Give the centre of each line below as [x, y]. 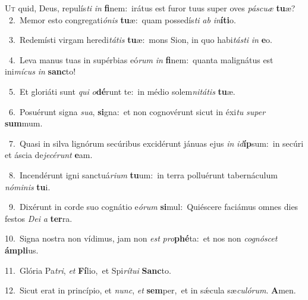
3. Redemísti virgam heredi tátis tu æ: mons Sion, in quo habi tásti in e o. [140, 40]
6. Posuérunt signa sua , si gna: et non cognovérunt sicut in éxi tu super [137, 111]
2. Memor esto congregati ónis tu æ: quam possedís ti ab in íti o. [122, 19]
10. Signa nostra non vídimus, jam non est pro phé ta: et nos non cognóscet [141, 238]
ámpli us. [22, 250]
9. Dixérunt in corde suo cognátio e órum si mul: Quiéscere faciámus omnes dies [153, 207]
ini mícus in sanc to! [40, 71]
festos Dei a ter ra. [39, 218]
